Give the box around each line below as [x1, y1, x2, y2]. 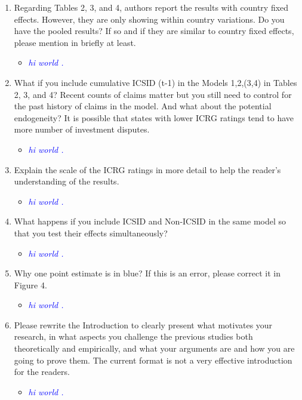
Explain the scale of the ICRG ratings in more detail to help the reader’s [14, 163, 281, 176]
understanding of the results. [14, 175, 119, 187]
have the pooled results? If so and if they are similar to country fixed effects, [14, 24, 294, 37]
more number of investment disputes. [14, 123, 150, 136]
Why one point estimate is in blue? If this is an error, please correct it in [14, 267, 281, 279]
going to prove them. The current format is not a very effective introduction [14, 353, 292, 366]
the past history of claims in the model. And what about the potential [14, 100, 272, 112]
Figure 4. [14, 278, 47, 291]
